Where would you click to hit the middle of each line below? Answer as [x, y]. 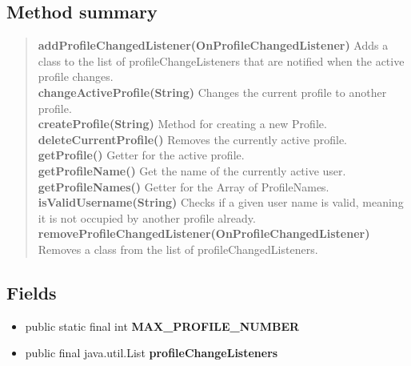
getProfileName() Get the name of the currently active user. [192, 170]
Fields [32, 292]
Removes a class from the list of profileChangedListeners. [178, 249]
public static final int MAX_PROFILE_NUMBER [162, 326]
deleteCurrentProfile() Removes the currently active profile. [193, 139]
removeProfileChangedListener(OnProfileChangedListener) [204, 233]
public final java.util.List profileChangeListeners [152, 353]
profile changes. [76, 76]
